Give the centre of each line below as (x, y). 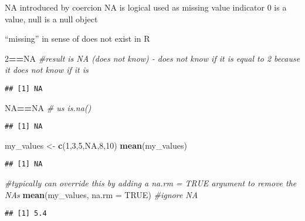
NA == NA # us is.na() (48, 107)
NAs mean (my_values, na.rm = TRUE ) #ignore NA (101, 194)
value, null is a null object (51, 19)
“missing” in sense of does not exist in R (77, 38)
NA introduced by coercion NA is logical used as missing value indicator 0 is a (146, 7)
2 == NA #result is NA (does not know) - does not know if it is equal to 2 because (152, 58)
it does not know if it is (47, 70)
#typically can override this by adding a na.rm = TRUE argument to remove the (151, 183)
